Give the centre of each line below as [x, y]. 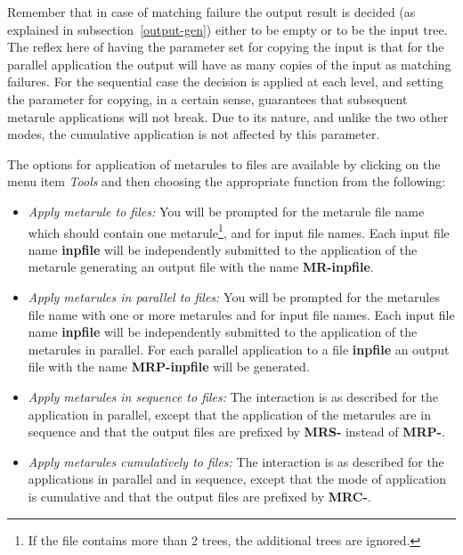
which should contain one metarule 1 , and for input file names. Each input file [239, 231]
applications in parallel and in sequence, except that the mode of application [237, 479]
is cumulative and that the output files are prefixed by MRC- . [199, 496]
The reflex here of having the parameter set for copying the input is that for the [226, 47]
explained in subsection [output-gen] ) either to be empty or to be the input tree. [227, 29]
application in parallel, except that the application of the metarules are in [229, 414]
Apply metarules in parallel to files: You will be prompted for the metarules [234, 296]
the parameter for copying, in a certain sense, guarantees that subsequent [207, 98]
